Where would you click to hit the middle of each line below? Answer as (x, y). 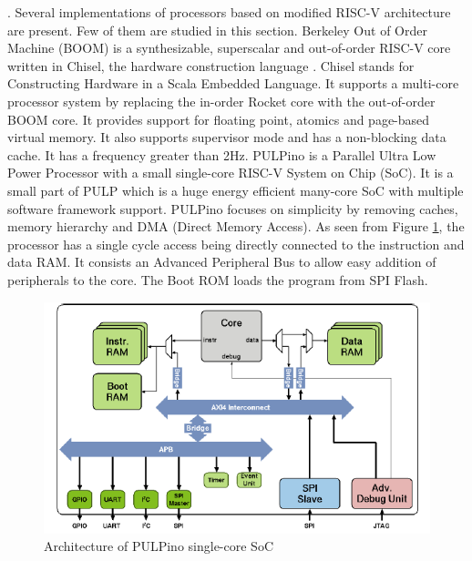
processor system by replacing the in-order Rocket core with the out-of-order (221, 101)
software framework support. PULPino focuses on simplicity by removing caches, (233, 208)
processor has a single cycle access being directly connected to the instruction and (236, 244)
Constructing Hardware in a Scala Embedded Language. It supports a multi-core (233, 83)
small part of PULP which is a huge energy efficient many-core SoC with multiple (236, 190)
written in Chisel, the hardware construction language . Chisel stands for (211, 65)
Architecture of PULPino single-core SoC (159, 546)
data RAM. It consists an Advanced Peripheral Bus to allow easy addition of (222, 262)
